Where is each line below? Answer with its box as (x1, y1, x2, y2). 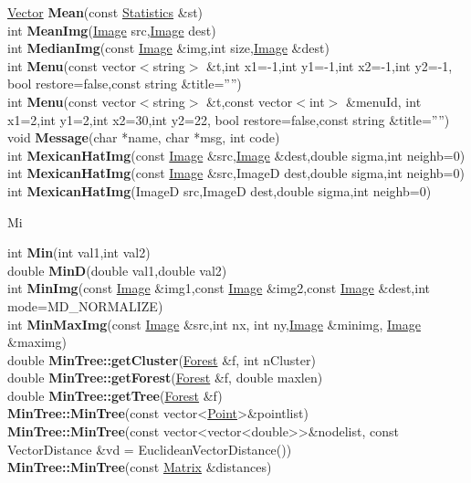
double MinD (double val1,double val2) (7, 260, 227, 279)
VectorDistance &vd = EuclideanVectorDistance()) (7, 439, 292, 458)
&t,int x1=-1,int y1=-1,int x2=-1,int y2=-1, (206, 56, 453, 75)
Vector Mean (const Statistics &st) (7, 3, 204, 21)
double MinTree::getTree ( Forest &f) (7, 385, 223, 404)
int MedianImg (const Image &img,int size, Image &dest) (7, 38, 330, 58)
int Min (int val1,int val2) (7, 243, 151, 262)
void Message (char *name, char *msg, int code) (7, 128, 280, 147)
